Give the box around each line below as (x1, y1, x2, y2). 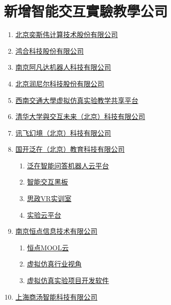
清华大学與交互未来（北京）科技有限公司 (15, 111, 145, 122)
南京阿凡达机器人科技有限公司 (15, 62, 111, 72)
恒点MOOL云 (27, 242, 69, 252)
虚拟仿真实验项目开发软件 (27, 275, 109, 285)
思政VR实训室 (27, 193, 72, 203)
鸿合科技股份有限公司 (15, 45, 84, 56)
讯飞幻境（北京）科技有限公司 (15, 127, 111, 138)
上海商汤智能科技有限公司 (15, 291, 97, 302)
